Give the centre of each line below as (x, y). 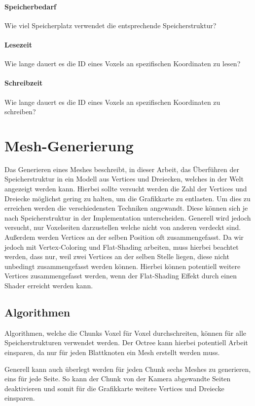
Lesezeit (18, 44)
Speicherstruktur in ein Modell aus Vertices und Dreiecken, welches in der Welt (124, 179)
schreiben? (20, 112)
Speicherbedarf (30, 6)
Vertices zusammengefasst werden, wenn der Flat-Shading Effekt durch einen (121, 276)
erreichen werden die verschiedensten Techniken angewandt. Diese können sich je (126, 208)
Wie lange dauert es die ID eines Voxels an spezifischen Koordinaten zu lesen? (123, 64)
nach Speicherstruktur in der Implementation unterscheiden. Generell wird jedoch (128, 217)
